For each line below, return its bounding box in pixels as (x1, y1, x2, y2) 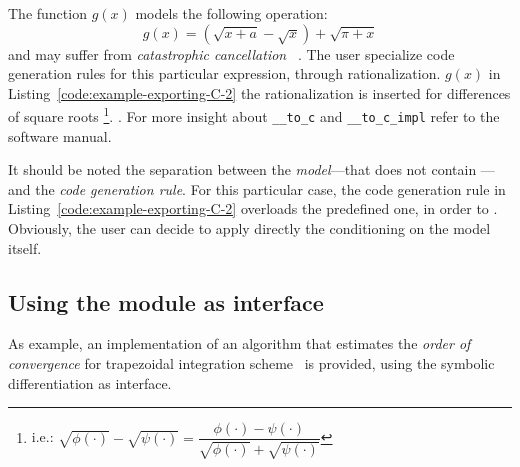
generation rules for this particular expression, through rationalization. (8, 63, 441, 84)
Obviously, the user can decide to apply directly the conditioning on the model (8, 218, 491, 239)
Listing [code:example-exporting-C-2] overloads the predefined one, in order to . (8, 198, 498, 219)
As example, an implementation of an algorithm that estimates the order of (8, 333, 471, 354)
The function (8, 3, 87, 23)
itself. (8, 237, 42, 258)
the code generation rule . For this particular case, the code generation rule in (35, 178, 506, 199)
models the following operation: (135, 3, 328, 23)
